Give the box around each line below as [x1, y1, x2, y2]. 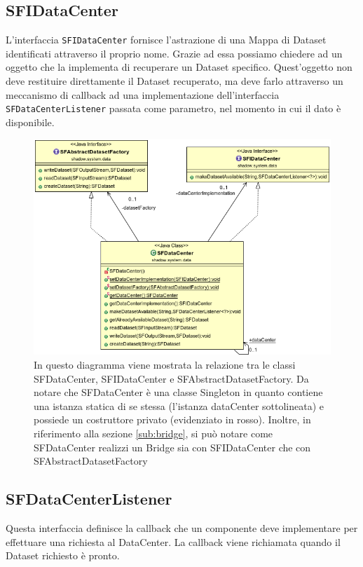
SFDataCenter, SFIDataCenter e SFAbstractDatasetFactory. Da [34, 371, 309, 385]
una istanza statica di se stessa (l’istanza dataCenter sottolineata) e [34, 398, 324, 413]
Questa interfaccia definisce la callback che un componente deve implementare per [6, 520, 358, 535]
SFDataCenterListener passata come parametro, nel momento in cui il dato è [6, 101, 341, 116]
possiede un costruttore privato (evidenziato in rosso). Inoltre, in [34, 412, 311, 427]
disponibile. [6, 114, 55, 129]
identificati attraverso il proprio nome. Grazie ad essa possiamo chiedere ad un [6, 46, 343, 60]
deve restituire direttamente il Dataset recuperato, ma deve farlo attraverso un [6, 74, 343, 88]
